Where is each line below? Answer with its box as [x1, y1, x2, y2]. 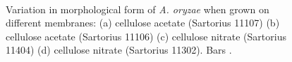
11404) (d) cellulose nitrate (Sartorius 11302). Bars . [6, 42, 232, 57]
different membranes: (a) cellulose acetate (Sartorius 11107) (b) [6, 15, 280, 30]
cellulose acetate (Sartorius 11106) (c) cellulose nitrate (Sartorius [6, 29, 286, 43]
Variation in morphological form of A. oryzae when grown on [6, 1, 269, 16]
